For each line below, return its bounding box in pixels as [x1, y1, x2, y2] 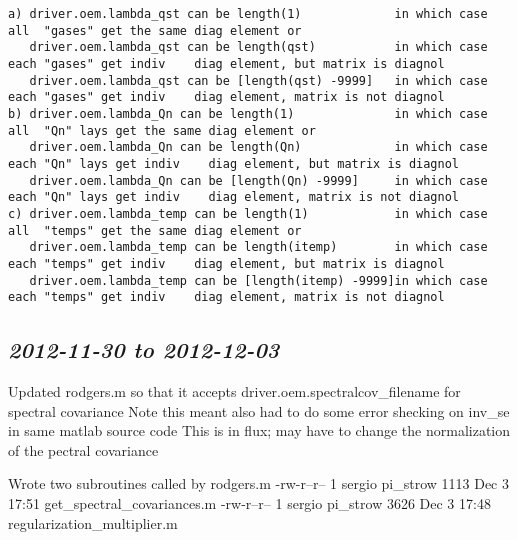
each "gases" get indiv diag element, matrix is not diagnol [8, 90, 445, 105]
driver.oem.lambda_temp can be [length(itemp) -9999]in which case [29, 273, 488, 288]
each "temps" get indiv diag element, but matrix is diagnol [8, 256, 445, 271]
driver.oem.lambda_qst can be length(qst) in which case [29, 40, 488, 55]
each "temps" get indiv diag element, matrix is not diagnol [8, 290, 445, 305]
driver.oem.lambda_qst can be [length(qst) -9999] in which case [29, 73, 488, 88]
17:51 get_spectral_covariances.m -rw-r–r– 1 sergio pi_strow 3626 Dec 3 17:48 [8, 492, 491, 513]
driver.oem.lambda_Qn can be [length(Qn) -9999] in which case [29, 173, 488, 188]
